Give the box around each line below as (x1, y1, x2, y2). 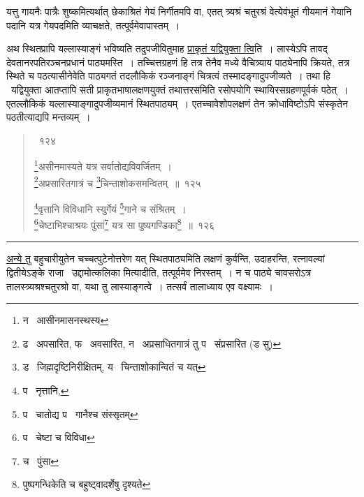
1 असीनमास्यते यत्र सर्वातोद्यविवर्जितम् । (34, 157, 173, 173)
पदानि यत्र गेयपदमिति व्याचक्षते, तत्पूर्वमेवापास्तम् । (6, 17, 180, 32)
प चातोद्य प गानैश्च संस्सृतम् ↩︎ (22, 406, 138, 421)
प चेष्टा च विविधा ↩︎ (22, 430, 95, 445)
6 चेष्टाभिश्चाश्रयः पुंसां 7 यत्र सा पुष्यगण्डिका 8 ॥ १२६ (34, 216, 215, 232)
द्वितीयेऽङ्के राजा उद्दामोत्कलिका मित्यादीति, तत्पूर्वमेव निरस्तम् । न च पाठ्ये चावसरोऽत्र (6, 265, 312, 279)
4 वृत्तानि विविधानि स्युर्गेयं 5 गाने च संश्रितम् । (34, 199, 187, 216)
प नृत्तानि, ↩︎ (22, 383, 69, 397)
